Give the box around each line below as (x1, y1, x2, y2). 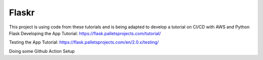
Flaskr (9, 7, 35, 18)
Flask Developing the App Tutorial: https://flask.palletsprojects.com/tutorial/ (9, 30, 161, 36)
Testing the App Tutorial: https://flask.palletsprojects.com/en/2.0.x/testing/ (9, 39, 159, 45)
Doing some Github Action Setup (9, 48, 75, 54)
